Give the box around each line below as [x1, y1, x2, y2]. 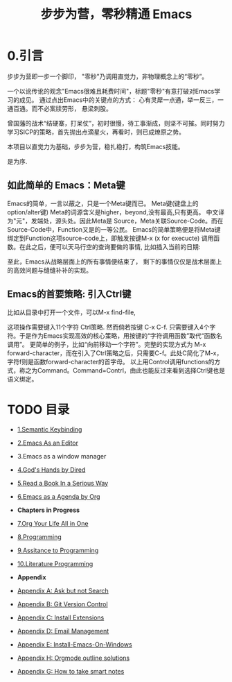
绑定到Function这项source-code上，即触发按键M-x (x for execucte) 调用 [7, 234, 214, 242]
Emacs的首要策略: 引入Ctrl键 [7, 289, 132, 300]
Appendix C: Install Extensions [17, 613, 105, 622]
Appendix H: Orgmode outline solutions [17, 654, 130, 662]
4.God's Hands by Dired [17, 466, 86, 474]
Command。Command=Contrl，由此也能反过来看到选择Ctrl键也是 [37, 366, 226, 375]
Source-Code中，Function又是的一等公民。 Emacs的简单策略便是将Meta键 [7, 225, 221, 233]
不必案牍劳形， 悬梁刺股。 [37, 104, 112, 112]
